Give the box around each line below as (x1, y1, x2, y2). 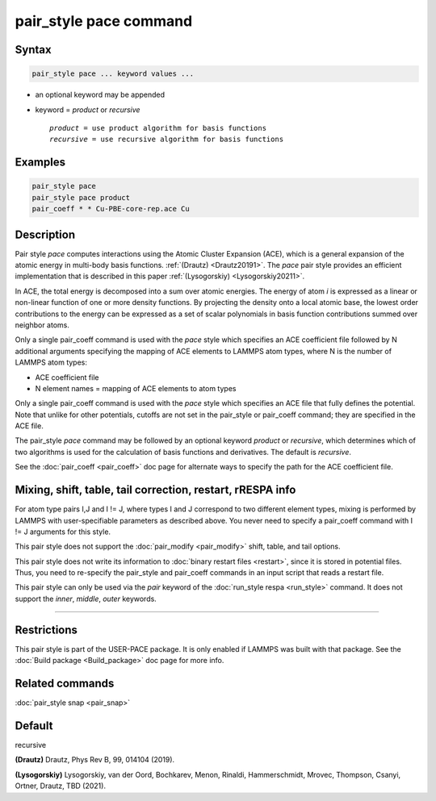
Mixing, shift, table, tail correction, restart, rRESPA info (15, 483, 296, 497)
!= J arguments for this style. (15, 527, 111, 536)
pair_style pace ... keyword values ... (31, 69, 194, 78)
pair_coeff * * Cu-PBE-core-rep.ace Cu (31, 204, 190, 214)
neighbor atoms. (15, 319, 70, 330)
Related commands (15, 676, 115, 690)
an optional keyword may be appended (35, 90, 166, 100)
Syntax (15, 43, 52, 56)
